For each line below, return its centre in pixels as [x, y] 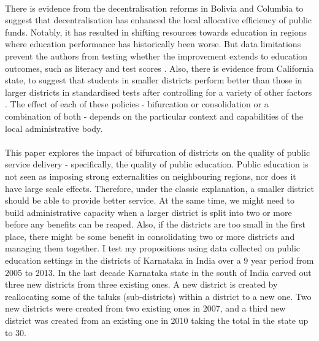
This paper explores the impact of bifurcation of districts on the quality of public [158, 152]
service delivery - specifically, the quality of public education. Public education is [157, 164]
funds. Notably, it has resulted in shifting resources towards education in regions [156, 32]
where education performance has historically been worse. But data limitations [153, 44]
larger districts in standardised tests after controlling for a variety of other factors [159, 92]
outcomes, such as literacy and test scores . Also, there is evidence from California [159, 68]
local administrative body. [54, 128]
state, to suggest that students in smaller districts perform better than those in [154, 80]
